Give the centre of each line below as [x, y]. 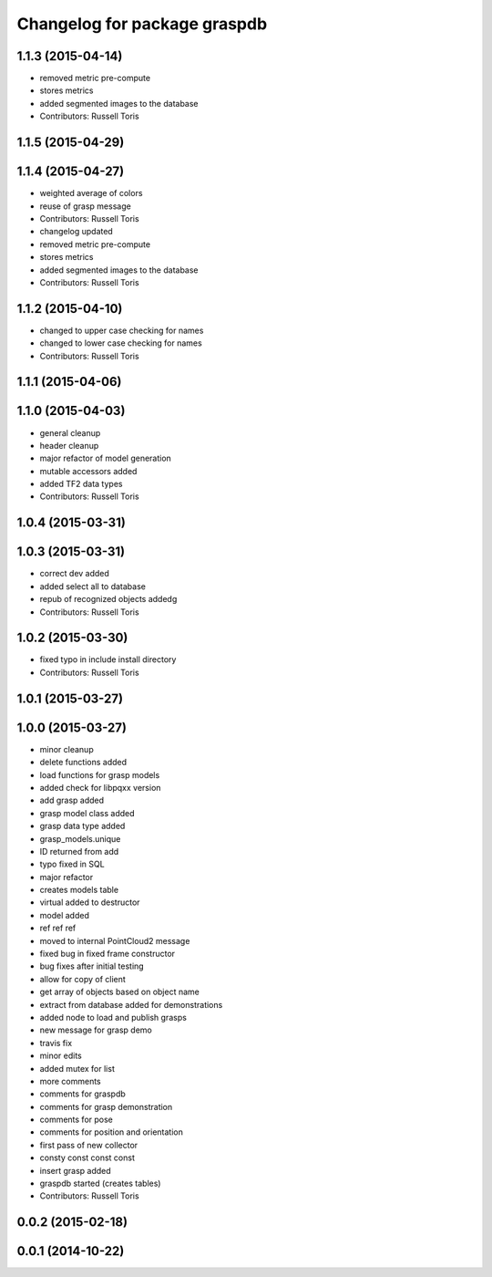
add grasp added [72, 800]
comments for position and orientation [112, 1132]
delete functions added [83, 763]
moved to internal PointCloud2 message [115, 940]
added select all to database [92, 586]
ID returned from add [79, 851]
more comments [70, 1081]
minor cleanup [67, 749]
